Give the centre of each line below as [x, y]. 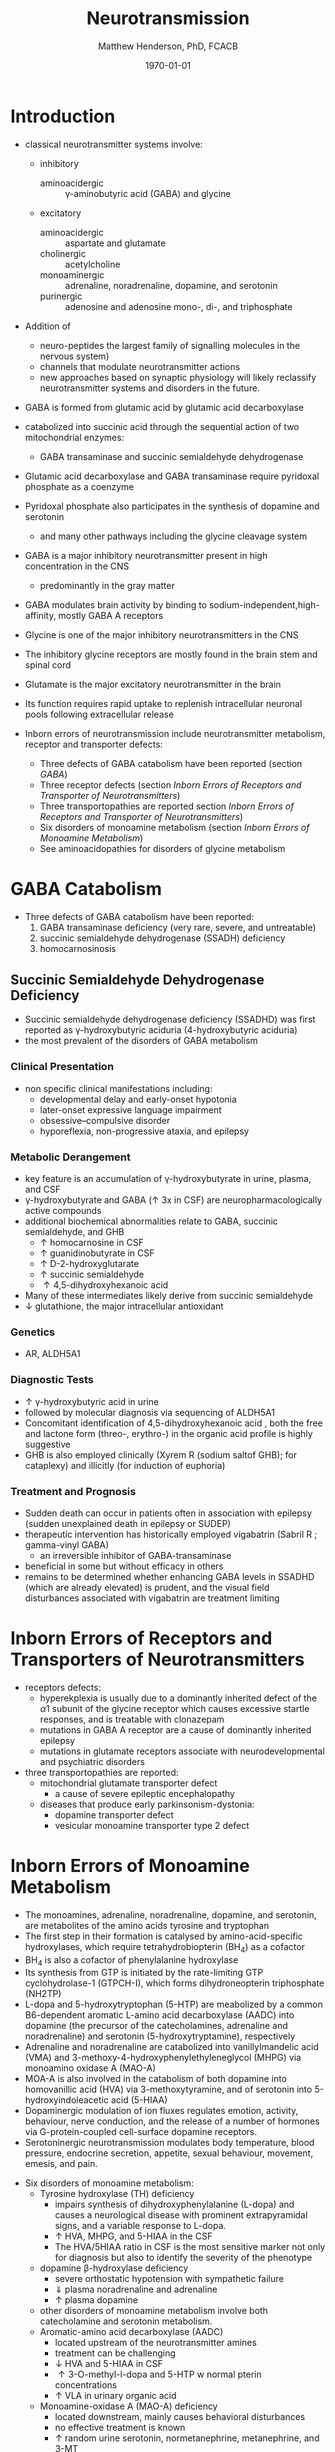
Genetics [33, 1332]
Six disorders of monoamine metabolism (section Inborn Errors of [174, 827]
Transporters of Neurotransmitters [157, 1659]
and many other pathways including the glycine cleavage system [173, 536]
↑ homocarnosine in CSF [91, 1243]
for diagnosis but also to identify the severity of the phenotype [183, 2258]
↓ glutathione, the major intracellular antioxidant [124, 1306]
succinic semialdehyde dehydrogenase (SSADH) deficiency [162, 938]
